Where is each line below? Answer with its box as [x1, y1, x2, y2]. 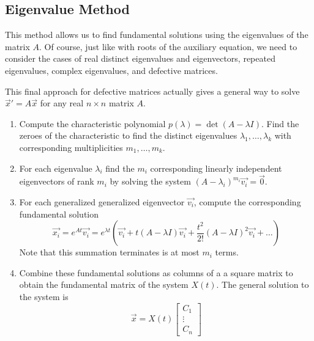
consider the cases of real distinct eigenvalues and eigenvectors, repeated [5, 52, 275, 65]
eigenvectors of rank [19, 175, 94, 188]
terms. [215, 246, 239, 258]
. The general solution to [216, 278, 309, 291]
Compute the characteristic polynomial [19, 117, 166, 130]
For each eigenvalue [19, 161, 92, 174]
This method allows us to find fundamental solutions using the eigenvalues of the [5, 28, 308, 41]
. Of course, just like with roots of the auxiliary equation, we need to [39, 40, 297, 53]
